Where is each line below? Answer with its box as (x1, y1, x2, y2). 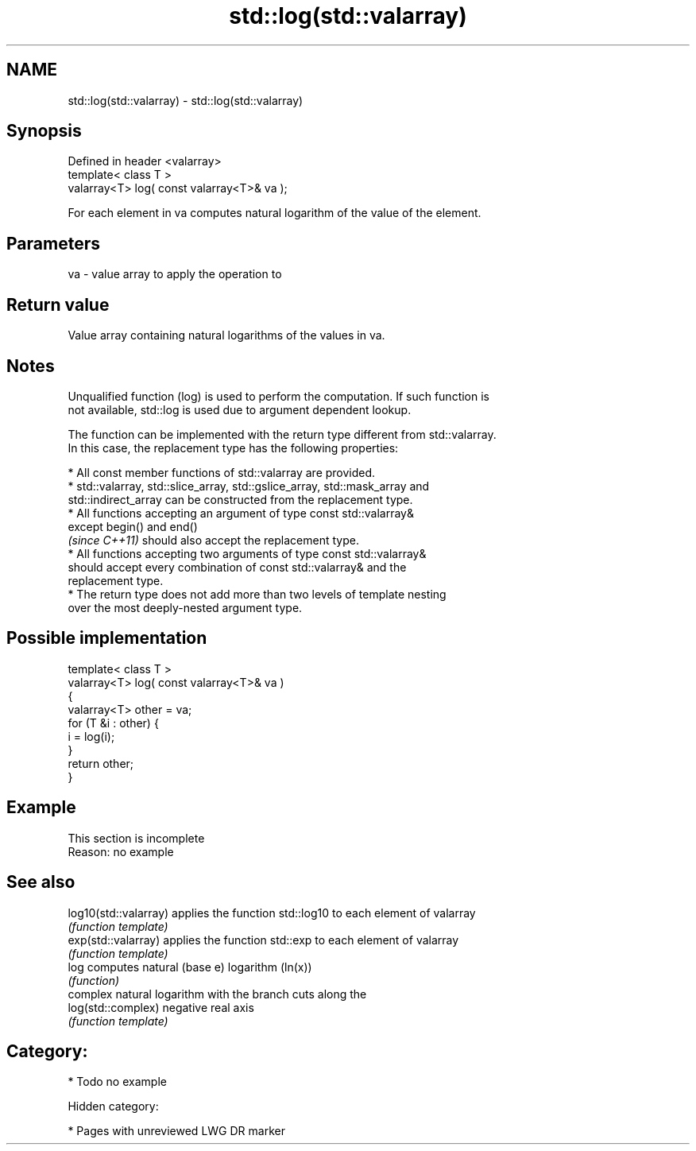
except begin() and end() (68, 519, 198, 533)
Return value (6, 294, 110, 315)
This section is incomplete (68, 831, 205, 845)
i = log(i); (68, 729, 115, 743)
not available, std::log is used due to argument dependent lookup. (68, 402, 412, 417)
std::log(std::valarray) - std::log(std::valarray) (68, 93, 304, 107)
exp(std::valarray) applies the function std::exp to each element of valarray (68, 932, 459, 947)
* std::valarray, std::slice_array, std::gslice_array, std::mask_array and (68, 479, 430, 493)
